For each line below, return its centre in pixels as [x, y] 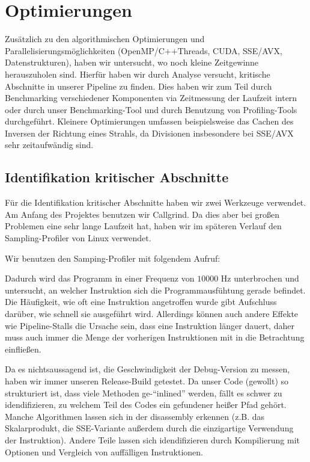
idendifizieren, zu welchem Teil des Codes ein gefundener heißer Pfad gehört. [146, 405]
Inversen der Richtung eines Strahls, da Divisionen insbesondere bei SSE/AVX [149, 133]
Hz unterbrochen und [260, 278]
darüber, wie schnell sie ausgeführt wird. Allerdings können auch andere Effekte [152, 314]
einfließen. [23, 349]
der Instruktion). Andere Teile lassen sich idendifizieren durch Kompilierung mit [152, 439]
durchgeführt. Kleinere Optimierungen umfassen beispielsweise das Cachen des [149, 121]
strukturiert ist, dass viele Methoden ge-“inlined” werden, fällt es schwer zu [144, 393]
